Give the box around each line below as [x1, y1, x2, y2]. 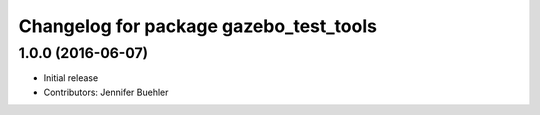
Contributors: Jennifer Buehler [43, 86, 169, 98]
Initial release [43, 72, 99, 84]
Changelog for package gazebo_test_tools [18, 15, 377, 37]
